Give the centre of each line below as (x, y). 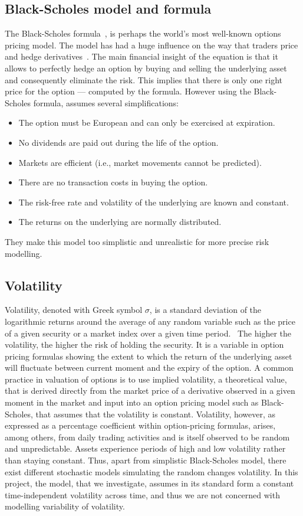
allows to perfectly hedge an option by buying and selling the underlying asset (146, 68)
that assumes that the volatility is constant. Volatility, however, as (156, 414)
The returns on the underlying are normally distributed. (120, 222)
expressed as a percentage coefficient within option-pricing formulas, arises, (140, 425)
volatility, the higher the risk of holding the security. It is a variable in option (144, 344)
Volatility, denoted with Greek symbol (74, 310)
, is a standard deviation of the (205, 310)
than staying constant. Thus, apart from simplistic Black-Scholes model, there (146, 460)
